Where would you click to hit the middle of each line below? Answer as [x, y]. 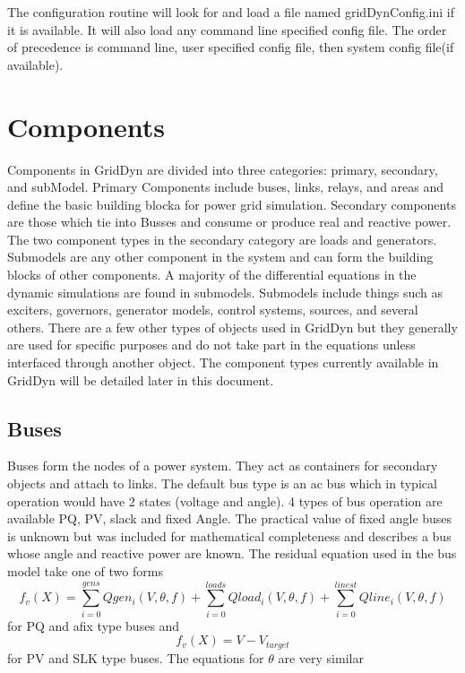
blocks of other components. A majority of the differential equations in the [212, 275]
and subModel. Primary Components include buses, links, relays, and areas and [226, 187]
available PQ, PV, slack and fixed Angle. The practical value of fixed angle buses [230, 518]
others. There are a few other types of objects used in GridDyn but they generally [232, 327]
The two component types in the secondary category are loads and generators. [222, 239]
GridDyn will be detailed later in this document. [141, 380]
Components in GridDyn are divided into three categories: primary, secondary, [223, 169]
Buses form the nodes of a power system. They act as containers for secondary [223, 466]
